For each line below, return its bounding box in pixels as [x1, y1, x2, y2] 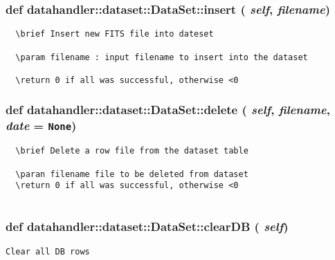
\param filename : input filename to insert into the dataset [15, 52, 308, 62]
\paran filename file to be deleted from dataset [15, 169, 248, 179]
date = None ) [6, 117, 77, 134]
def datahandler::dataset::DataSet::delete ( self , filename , [6, 101, 330, 118]
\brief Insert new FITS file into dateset [15, 29, 214, 39]
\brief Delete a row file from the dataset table [15, 146, 248, 156]
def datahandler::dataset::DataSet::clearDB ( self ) [6, 218, 289, 235]
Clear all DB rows [6, 246, 90, 257]
